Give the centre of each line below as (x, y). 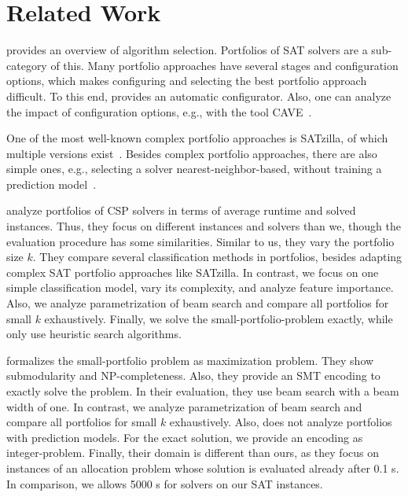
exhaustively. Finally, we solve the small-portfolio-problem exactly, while (219, 318)
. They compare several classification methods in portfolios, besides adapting (217, 257)
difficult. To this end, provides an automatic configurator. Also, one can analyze (199, 96)
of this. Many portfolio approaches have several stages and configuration (224, 65)
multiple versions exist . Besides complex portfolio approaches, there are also (192, 153)
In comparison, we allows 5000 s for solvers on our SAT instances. (165, 483)
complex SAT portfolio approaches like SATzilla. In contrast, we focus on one (193, 272)
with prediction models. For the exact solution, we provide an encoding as (185, 437)
